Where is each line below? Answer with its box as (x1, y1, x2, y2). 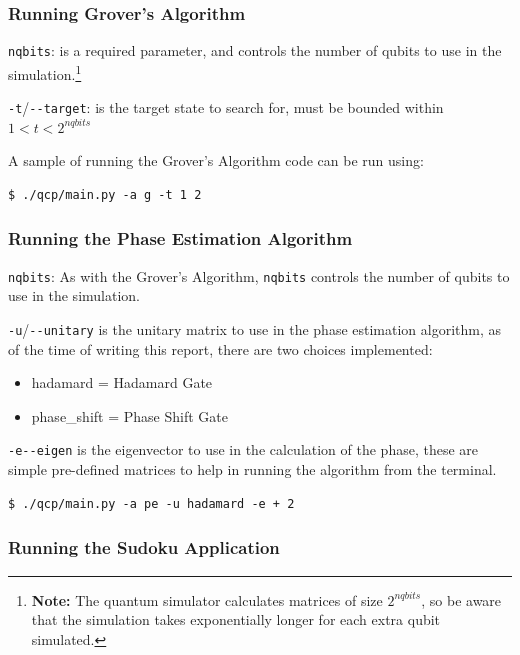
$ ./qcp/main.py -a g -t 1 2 (8, 187, 202, 202)
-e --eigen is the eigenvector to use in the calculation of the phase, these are (8, 439, 479, 460)
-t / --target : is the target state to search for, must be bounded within (8, 97, 444, 118)
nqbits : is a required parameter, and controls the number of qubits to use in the (8, 40, 502, 61)
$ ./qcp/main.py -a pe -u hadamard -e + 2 (8, 496, 295, 511)
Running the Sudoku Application (8, 535, 280, 560)
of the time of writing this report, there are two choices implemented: (8, 338, 433, 359)
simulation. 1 (8, 60, 82, 84)
